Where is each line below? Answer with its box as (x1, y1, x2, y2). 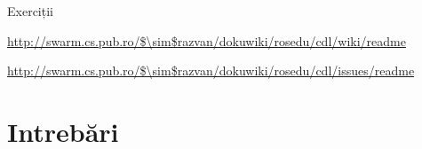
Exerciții (7, 2, 53, 20)
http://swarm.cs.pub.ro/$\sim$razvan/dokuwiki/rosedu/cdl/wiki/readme (7, 31, 406, 50)
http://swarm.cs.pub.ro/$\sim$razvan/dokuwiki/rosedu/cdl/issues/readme (7, 61, 415, 80)
